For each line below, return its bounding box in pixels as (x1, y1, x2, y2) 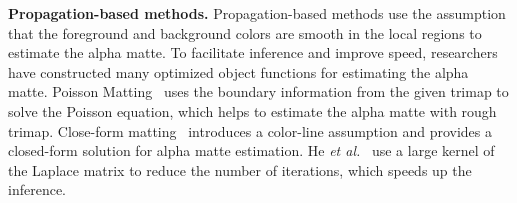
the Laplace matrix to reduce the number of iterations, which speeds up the (8, 159, 472, 180)
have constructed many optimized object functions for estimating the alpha (8, 61, 469, 82)
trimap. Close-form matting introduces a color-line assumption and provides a (8, 120, 492, 141)
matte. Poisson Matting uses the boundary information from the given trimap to (8, 81, 509, 102)
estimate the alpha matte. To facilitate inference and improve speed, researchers (8, 42, 498, 63)
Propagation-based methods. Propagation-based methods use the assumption (8, 3, 506, 23)
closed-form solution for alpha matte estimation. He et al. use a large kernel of (8, 140, 495, 161)
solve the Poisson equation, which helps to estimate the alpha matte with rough (8, 100, 497, 121)
